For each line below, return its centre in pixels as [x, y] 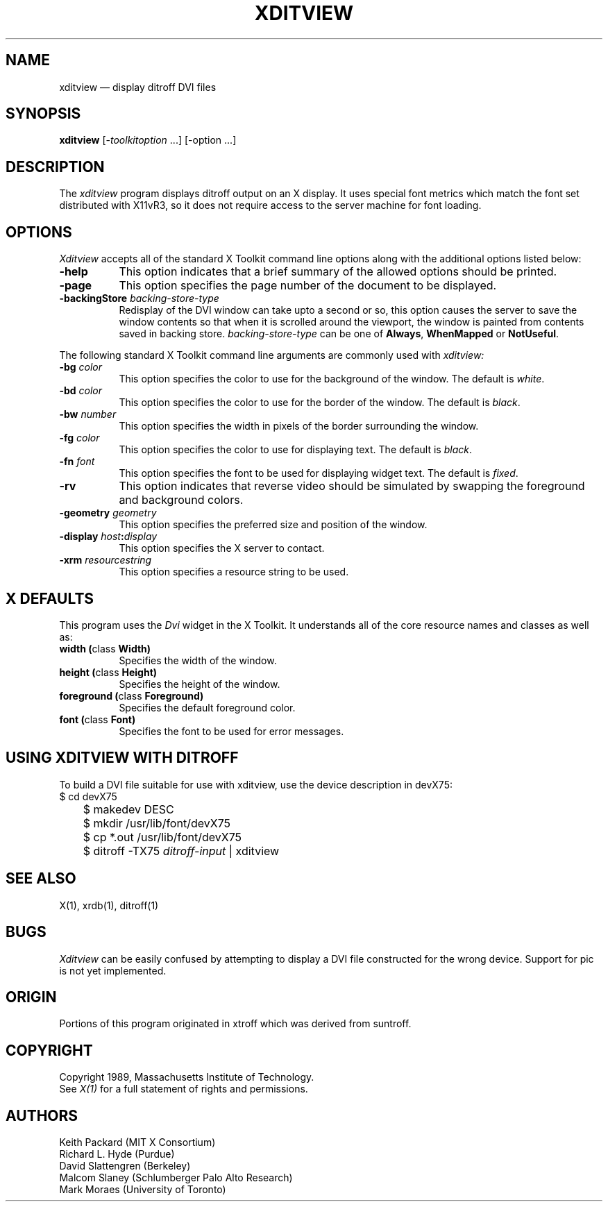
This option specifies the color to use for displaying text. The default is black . [295, 450]
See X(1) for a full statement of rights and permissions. [184, 1089]
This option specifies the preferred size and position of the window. [273, 525]
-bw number [88, 414]
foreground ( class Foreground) [132, 695]
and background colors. [181, 500]
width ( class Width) [105, 648]
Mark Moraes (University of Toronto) [143, 1190]
